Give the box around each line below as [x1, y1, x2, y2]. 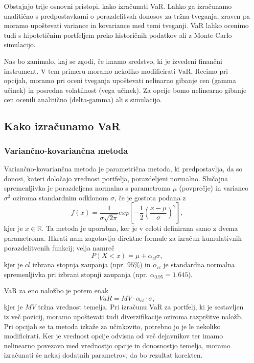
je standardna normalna [163, 259, 235, 270]
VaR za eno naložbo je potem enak [4, 285, 109, 296]
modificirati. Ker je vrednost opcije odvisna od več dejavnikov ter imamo [4, 331, 223, 341]
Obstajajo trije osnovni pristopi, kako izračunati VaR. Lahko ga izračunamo [4, 1, 232, 11]
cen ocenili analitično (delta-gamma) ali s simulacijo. [4, 94, 162, 105]
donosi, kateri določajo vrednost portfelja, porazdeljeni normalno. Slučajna [4, 173, 228, 183]
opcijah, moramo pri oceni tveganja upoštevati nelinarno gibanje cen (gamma [4, 75, 236, 85]
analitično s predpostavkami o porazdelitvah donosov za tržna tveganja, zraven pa [4, 10, 250, 21]
